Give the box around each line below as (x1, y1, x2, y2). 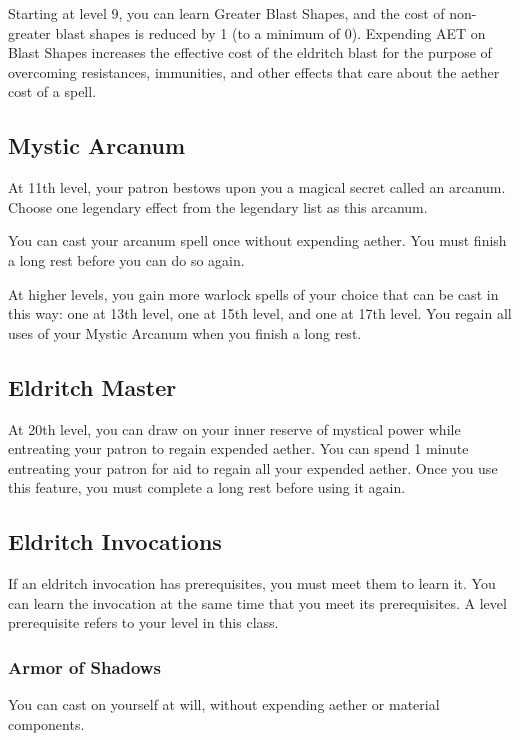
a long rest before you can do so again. (8, 249, 245, 270)
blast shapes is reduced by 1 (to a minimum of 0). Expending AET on (55, 22, 486, 43)
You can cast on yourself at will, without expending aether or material (8, 694, 440, 715)
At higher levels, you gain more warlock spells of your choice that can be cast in (8, 283, 499, 304)
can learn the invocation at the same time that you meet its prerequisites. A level (8, 592, 507, 613)
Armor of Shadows (8, 654, 161, 679)
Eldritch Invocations (8, 526, 222, 557)
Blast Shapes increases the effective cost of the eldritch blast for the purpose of (8, 42, 492, 63)
